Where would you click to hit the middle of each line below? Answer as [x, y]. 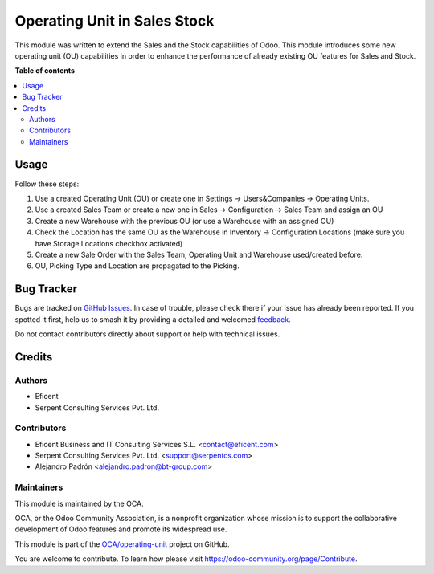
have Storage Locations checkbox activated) [109, 243]
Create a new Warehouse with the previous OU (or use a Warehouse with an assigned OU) [184, 221]
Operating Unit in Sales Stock [115, 21]
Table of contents [45, 71]
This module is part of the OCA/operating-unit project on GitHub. [122, 544]
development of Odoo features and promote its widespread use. [121, 529]
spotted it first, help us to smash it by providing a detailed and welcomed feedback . [153, 319]
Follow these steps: [47, 184]
